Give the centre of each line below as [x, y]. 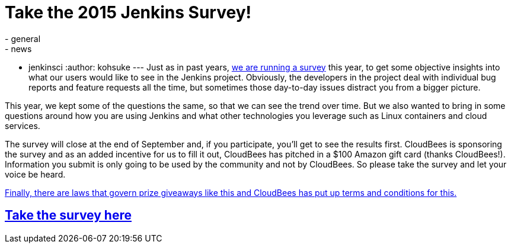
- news [18, 49]
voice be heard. [35, 174]
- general [23, 38]
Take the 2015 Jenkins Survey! [128, 12]
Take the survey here [68, 215]
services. [23, 125]
